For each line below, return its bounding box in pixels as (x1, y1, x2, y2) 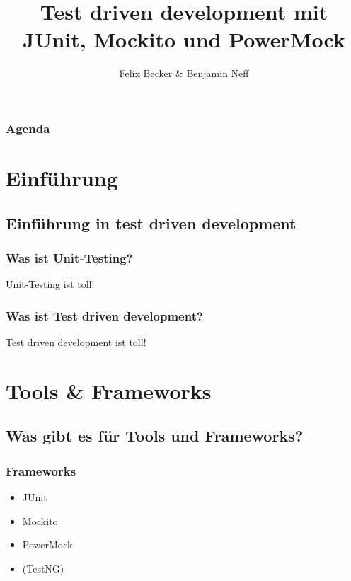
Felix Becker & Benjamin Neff (119, 66, 249, 81)
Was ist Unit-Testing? (6, 248, 133, 266)
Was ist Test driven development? (6, 306, 203, 324)
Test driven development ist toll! (6, 335, 146, 350)
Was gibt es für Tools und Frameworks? (6, 425, 304, 447)
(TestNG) (22, 560, 64, 575)
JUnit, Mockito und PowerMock (23, 25, 345, 54)
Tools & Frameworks (6, 376, 212, 405)
